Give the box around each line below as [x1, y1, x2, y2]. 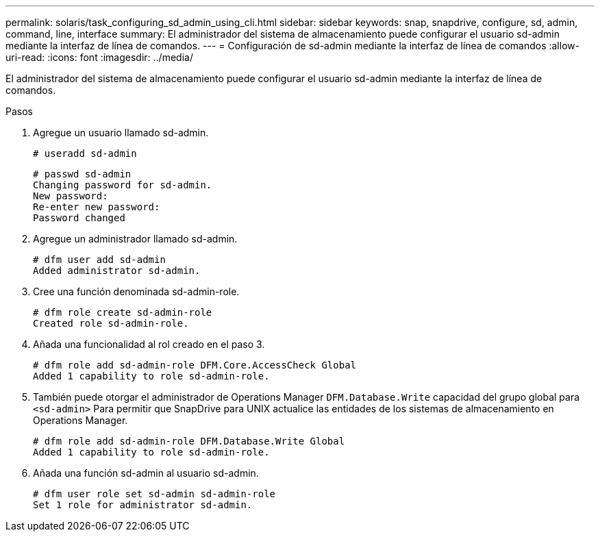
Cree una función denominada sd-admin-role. [33, 286, 240, 297]
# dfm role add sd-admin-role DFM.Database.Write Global [33, 436, 345, 447]
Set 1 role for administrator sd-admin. [33, 499, 253, 510]
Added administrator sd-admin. [33, 265, 201, 276]
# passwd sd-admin [33, 168, 132, 179]
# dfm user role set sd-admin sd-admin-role [33, 488, 276, 499]
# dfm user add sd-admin [33, 254, 166, 265]
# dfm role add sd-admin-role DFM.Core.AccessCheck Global [33, 360, 357, 371]
